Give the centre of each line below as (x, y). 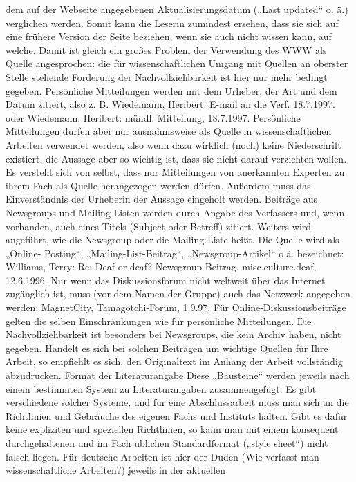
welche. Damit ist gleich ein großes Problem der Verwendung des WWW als (166, 49)
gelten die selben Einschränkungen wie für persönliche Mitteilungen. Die (159, 321)
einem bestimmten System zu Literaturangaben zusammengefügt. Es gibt (161, 388)
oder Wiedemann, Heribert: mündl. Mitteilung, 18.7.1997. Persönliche (153, 117)
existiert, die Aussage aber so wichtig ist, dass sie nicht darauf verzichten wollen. (176, 158)
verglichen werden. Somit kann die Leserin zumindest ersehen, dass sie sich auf (172, 22)
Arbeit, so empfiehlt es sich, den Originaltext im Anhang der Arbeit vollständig (174, 361)
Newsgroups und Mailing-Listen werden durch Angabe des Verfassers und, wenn (175, 212)
